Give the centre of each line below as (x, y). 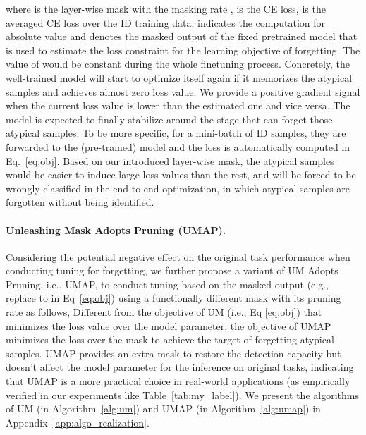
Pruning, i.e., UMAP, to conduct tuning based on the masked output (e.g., (167, 284)
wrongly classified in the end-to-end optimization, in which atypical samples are (178, 188)
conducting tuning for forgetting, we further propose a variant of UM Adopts (172, 270)
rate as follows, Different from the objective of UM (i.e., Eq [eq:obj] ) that (164, 312)
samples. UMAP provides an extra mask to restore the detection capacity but (173, 353)
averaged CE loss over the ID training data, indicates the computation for (166, 22)
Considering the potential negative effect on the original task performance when (178, 256)
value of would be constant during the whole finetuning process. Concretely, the (178, 64)
